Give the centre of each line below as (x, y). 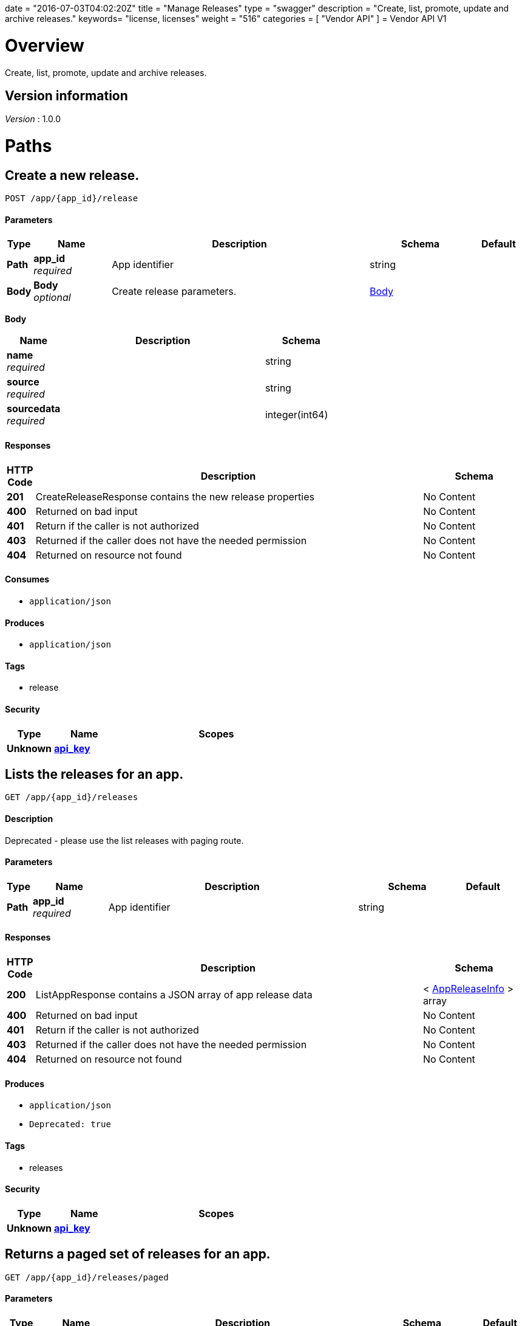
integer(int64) (297, 415)
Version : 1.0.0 (33, 119)
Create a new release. (72, 175)
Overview (45, 45)
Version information (66, 95)
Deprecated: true (70, 1124)
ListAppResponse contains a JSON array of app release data (174, 995)
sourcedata (34, 409)
